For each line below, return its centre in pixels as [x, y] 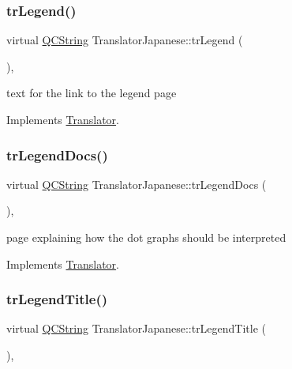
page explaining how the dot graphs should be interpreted [146, 237]
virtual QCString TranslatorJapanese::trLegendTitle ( [137, 328]
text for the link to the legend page [92, 93]
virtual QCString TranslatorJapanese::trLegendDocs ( [137, 184]
